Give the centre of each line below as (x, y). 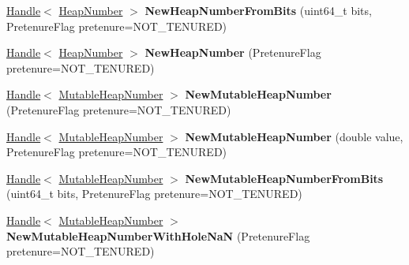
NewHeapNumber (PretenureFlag (233, 52)
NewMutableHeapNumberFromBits (284, 178)
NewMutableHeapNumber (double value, (294, 136)
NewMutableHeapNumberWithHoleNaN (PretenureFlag (158, 235)
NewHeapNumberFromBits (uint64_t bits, (258, 10)
